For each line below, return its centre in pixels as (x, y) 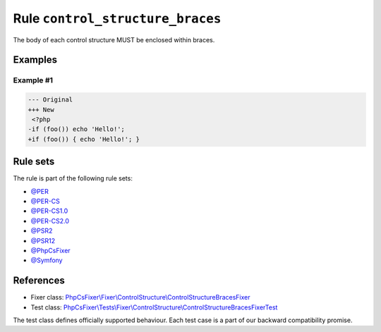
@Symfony (47, 260)
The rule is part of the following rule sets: (73, 178)
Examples (35, 60)
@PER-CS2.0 (50, 221)
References (39, 281)
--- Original (50, 100)
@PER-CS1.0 (49, 211)
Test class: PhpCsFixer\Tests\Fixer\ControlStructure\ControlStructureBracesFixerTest (154, 307)
